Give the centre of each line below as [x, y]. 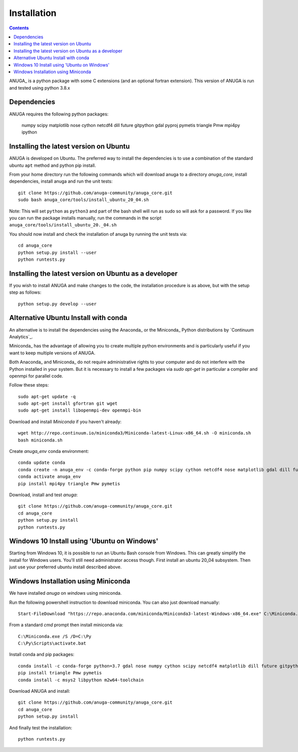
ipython [29, 132]
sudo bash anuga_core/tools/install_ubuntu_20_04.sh [83, 200]
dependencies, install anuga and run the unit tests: [61, 181]
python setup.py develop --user [57, 304]
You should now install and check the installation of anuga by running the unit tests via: [98, 234]
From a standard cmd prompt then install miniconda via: [66, 625]
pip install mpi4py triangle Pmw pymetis [69, 483]
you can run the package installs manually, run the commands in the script [85, 218]
